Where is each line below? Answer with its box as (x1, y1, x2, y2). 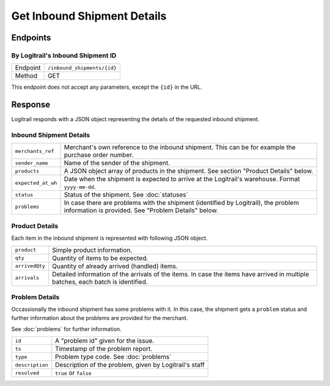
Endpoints (11, 32, 51, 43)
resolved (15, 369, 40, 376)
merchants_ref (15, 147, 54, 154)
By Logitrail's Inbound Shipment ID (11, 51, 117, 59)
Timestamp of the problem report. (55, 344, 153, 353)
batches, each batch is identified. (52, 277, 148, 286)
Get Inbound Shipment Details (11, 9, 167, 23)
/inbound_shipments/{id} (48, 64, 117, 71)
